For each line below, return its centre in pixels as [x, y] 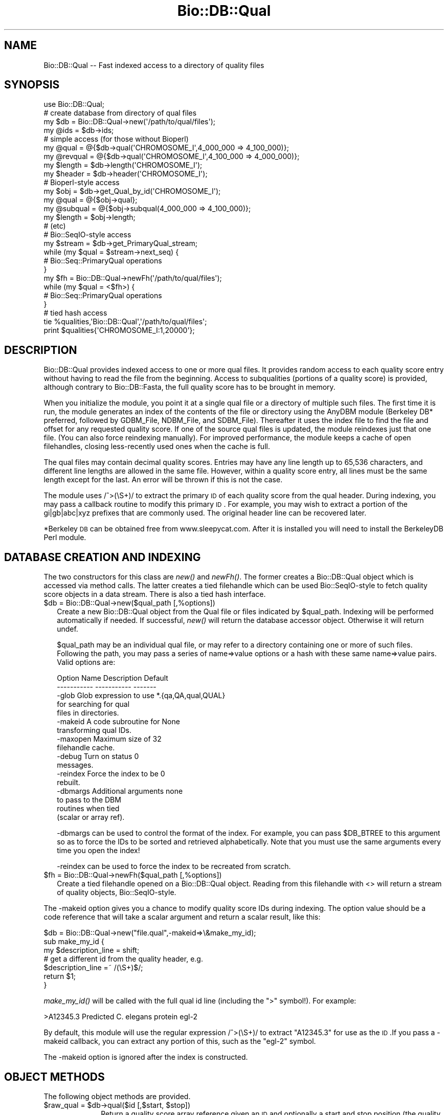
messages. [75, 765]
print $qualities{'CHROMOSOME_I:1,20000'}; [119, 330]
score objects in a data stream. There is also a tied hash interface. [155, 594]
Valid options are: [86, 662]
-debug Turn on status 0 [98, 756]
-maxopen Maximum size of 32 [109, 739]
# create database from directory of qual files [120, 113]
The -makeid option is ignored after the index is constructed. [146, 1057]
